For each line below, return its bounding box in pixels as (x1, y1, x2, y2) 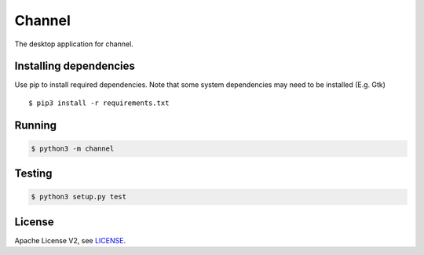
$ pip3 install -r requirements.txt (28, 98, 170, 107)
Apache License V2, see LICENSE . (14, 235, 126, 245)
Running (14, 118, 57, 132)
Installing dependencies (14, 60, 135, 73)
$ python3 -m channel (31, 144, 115, 153)
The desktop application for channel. (14, 39, 133, 49)
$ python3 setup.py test (31, 192, 127, 202)
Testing (14, 167, 53, 180)
